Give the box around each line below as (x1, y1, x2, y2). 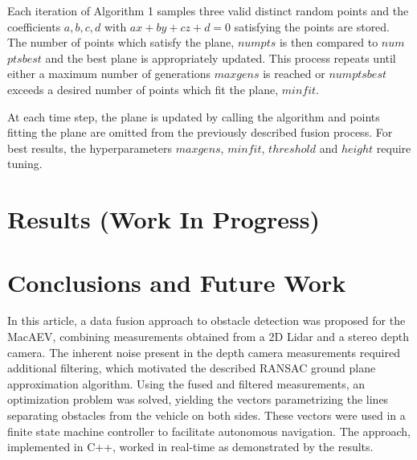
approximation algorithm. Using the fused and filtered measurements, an (7, 375, 365, 392)
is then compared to (279, 34, 378, 51)
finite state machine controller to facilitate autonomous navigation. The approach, (7, 422, 411, 439)
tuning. (7, 155, 43, 172)
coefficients (7, 18, 61, 35)
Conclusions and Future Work (7, 265, 346, 298)
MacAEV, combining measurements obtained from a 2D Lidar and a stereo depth (7, 328, 409, 345)
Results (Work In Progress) (7, 203, 320, 236)
